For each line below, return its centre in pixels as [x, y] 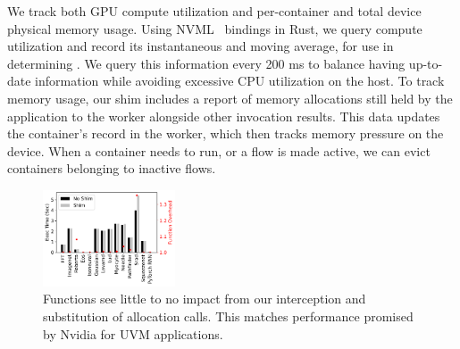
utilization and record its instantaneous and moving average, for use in [201, 46]
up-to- [426, 63]
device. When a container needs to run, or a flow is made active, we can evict [219, 150]
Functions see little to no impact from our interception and [205, 299]
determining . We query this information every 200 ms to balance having [206, 63]
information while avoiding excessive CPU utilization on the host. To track [240, 81]
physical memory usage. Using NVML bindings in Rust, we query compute [215, 28]
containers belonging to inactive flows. [112, 168]
